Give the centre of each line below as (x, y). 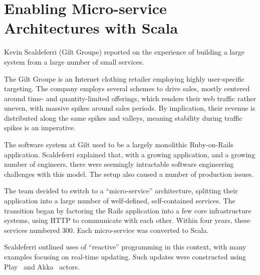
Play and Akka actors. (42, 266)
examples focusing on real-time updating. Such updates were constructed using (125, 256)
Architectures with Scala (91, 28)
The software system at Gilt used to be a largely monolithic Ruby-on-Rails (119, 145)
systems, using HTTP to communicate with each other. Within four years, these (127, 220)
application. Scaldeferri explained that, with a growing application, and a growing (130, 154)
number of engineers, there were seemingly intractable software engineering (119, 164)
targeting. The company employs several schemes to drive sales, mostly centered (127, 88)
